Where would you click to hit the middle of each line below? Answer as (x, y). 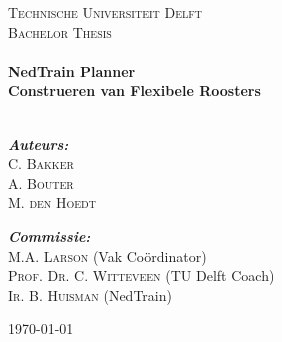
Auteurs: (38, 143)
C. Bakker (41, 163)
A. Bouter (41, 182)
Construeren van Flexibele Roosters (134, 90)
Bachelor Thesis (60, 31)
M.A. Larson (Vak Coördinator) (107, 255)
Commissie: (49, 235)
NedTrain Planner (72, 70)
